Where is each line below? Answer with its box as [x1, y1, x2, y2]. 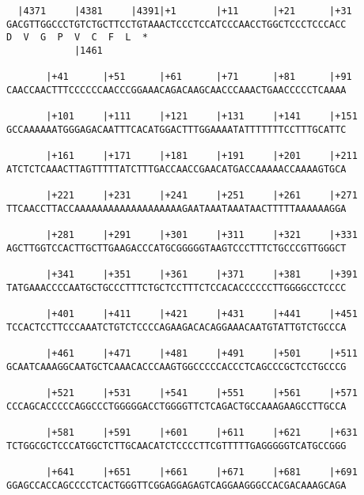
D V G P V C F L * [6, 32, 148, 43]
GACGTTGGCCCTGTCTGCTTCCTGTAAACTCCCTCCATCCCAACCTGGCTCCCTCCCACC [6, 18, 347, 30]
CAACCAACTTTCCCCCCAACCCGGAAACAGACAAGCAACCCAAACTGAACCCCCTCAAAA [6, 84, 347, 96]
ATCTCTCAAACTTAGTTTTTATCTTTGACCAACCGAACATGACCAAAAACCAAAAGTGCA [6, 163, 347, 175]
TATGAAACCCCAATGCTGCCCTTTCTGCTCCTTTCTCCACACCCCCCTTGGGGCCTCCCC [6, 282, 347, 293]
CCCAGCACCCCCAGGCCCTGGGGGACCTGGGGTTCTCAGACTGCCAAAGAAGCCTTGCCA [6, 400, 347, 412]
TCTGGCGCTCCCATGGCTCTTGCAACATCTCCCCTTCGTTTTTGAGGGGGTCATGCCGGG [6, 440, 347, 452]
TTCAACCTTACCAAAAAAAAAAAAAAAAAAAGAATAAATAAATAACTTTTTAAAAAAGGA [6, 202, 347, 214]
